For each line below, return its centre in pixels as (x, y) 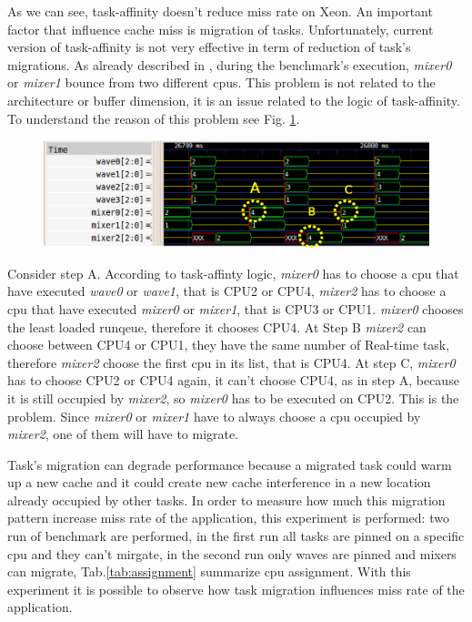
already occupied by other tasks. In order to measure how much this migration (226, 500)
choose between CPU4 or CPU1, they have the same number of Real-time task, (229, 345)
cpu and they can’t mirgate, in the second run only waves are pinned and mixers (232, 553)
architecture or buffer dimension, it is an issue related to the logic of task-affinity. (234, 100)
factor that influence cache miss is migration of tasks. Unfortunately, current (221, 29)
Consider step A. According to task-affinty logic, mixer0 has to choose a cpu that (233, 273)
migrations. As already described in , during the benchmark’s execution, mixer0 (230, 64)
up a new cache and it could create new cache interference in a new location (219, 482)
